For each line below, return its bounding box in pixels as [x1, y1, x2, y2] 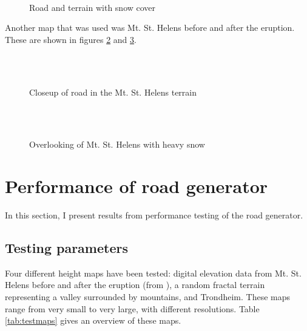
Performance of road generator [5, 174, 268, 198]
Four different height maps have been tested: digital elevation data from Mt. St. [5, 266, 302, 279]
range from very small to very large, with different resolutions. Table [5, 302, 260, 315]
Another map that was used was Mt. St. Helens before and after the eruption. [5, 21, 295, 34]
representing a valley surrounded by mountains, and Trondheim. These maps [5, 290, 290, 303]
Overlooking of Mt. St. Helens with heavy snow [29, 138, 205, 151]
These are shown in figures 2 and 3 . [5, 33, 137, 45]
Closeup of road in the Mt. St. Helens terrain [29, 85, 197, 98]
